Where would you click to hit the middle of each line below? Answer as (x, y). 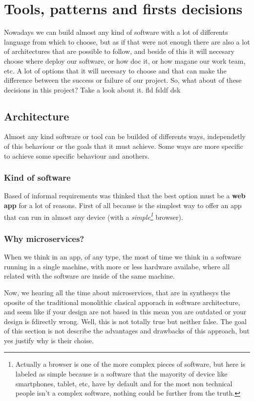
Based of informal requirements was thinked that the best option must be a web (125, 196)
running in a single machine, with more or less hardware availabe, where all (117, 266)
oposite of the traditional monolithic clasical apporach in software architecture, (122, 302)
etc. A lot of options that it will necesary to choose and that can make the (115, 70)
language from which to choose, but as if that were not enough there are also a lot (127, 41)
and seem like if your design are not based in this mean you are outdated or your (125, 312)
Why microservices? (44, 238)
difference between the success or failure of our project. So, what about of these (123, 80)
